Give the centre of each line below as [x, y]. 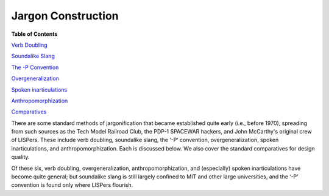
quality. [20, 157]
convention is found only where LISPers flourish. [72, 185]
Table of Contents [34, 34]
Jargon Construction [65, 16]
